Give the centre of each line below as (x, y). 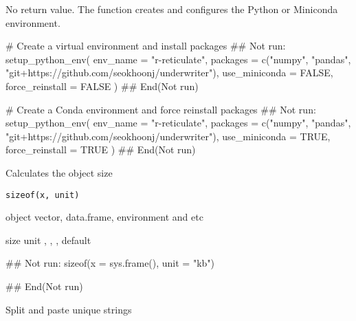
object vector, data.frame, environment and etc (104, 217)
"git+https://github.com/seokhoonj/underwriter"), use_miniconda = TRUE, (168, 136)
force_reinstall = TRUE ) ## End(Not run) (101, 150)
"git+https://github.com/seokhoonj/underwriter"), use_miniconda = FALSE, (169, 73)
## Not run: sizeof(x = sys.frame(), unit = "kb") (110, 263)
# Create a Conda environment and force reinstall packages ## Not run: (161, 109)
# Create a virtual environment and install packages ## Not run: (146, 46)
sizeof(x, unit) (43, 195)
